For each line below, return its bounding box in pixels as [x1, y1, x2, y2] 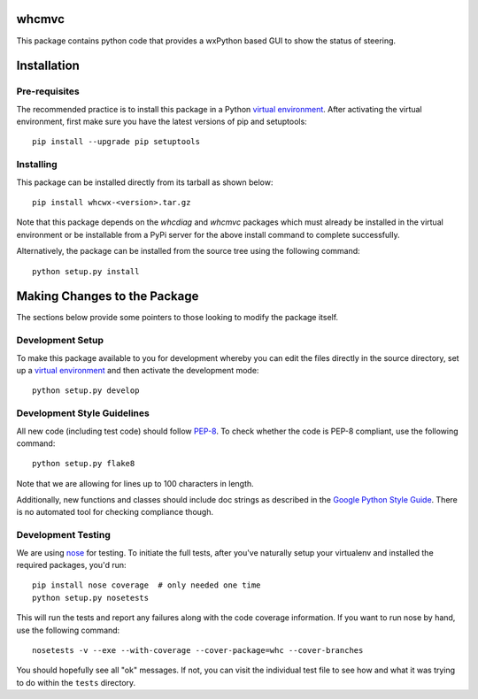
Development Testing [16, 529, 111, 542]
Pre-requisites [16, 85, 80, 97]
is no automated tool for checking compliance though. [16, 507, 214, 518]
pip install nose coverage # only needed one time [32, 580, 261, 590]
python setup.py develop [32, 386, 140, 396]
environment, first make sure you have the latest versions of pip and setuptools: [16, 116, 307, 127]
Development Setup [16, 334, 104, 347]
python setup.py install [32, 266, 140, 276]
